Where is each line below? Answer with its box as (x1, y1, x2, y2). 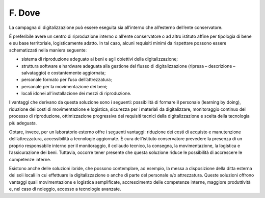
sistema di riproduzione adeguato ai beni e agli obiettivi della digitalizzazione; (21, 56, 178, 62)
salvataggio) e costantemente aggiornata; (21, 70, 106, 75)
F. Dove (9, 7, 40, 18)
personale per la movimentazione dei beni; (21, 83, 107, 89)
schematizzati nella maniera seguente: (9, 47, 87, 53)
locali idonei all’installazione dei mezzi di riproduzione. (21, 91, 132, 97)
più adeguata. (9, 120, 37, 126)
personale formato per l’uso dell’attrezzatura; (21, 76, 112, 83)
